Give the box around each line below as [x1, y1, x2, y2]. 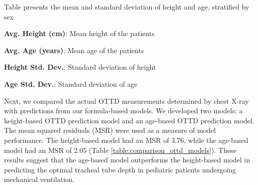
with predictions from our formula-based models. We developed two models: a [4, 105, 243, 116]
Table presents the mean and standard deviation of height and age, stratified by [4, 2, 249, 12]
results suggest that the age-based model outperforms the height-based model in [4, 154, 250, 165]
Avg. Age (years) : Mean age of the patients [4, 45, 144, 55]
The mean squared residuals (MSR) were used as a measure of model [4, 125, 216, 135]
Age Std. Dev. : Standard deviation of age [4, 78, 138, 89]
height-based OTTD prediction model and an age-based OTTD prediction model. [4, 115, 254, 125]
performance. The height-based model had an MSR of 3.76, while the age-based [4, 134, 248, 145]
